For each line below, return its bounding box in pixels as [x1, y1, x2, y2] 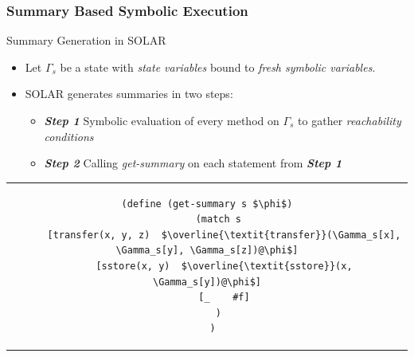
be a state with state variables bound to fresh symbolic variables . [60, 58, 376, 75]
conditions [44, 127, 94, 144]
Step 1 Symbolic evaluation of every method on [44, 112, 279, 128]
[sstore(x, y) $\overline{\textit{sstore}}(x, [96, 260, 353, 272]
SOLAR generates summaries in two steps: [25, 85, 233, 102]
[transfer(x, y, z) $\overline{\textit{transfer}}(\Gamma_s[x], [47, 229, 401, 241]
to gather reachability [298, 112, 401, 128]
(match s [195, 214, 241, 226]
